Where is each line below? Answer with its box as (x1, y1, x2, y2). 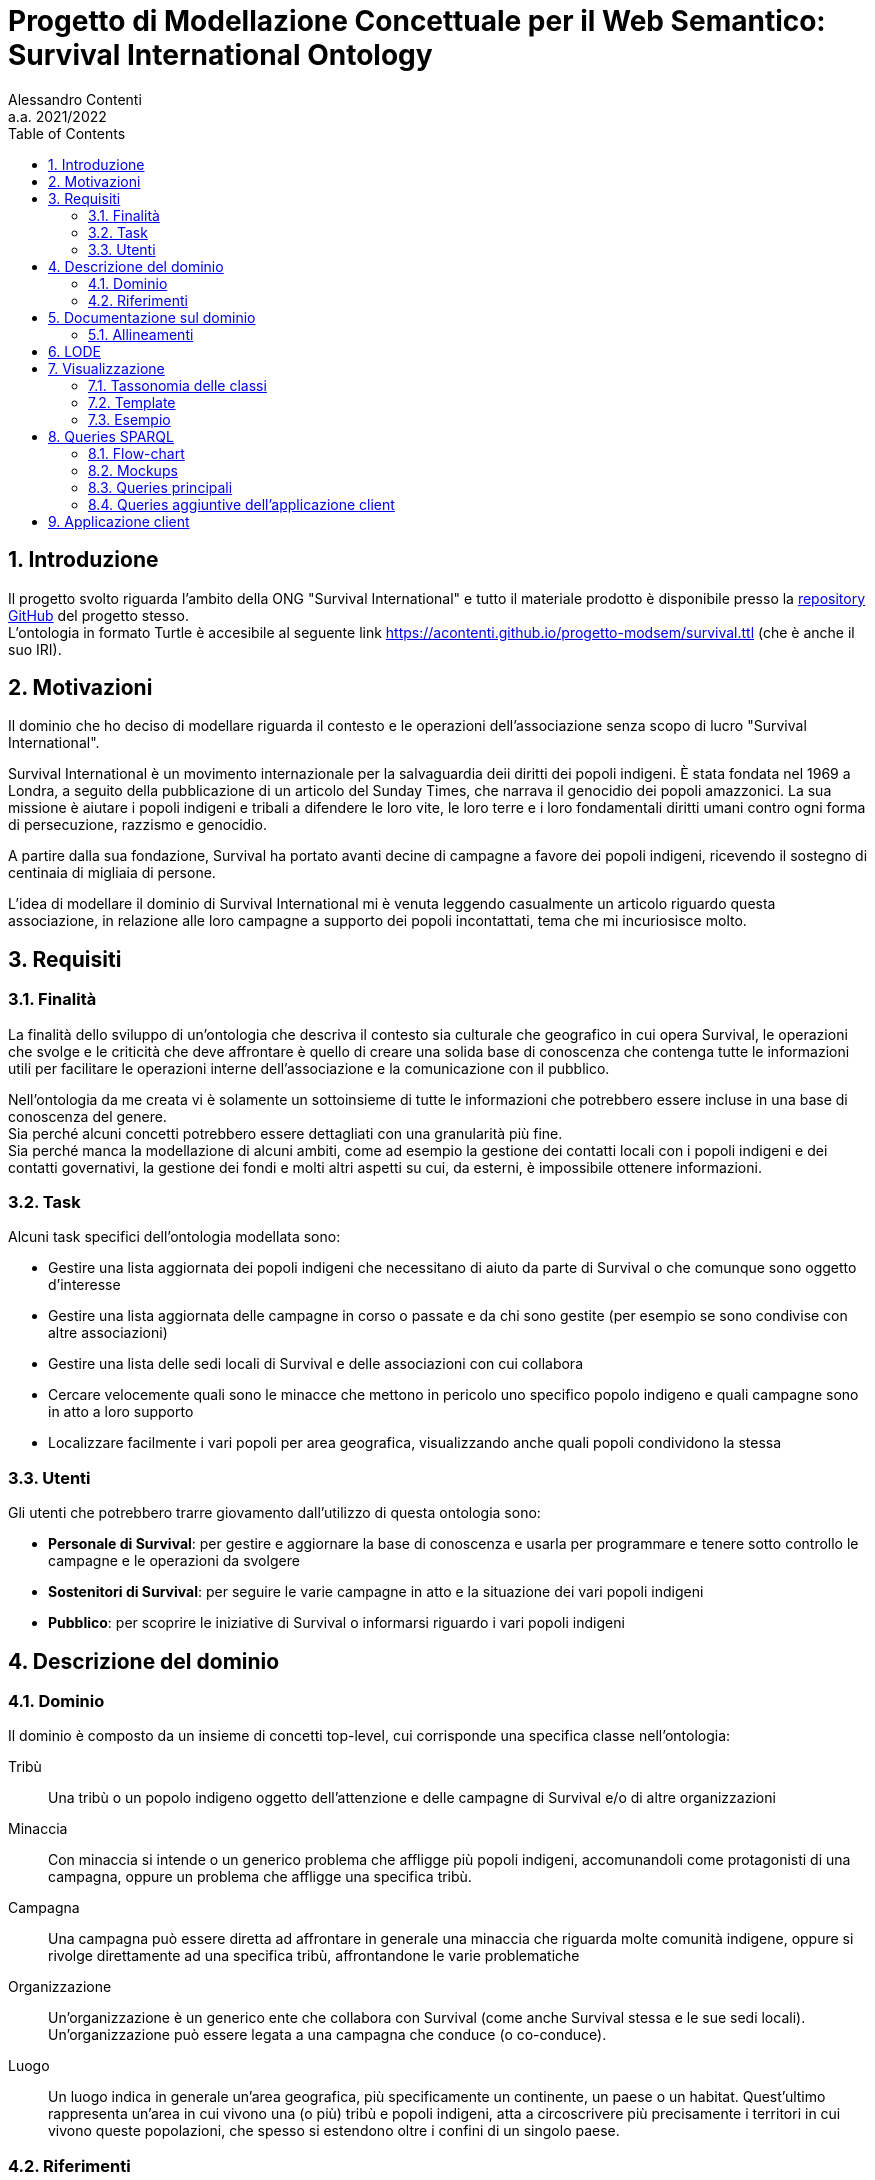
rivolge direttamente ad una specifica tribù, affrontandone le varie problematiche (48, 1947, 580, 1965)
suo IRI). (8, 640, 62, 658)
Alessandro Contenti (8, 90, 142, 108)
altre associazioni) (48, 1324, 168, 1342)
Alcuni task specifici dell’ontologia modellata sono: (8, 1228, 341, 1246)
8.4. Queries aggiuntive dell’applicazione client (88, 495, 395, 513)
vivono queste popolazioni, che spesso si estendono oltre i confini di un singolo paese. (48, 2122, 620, 2140)
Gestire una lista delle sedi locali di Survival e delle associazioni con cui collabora (48, 1355, 583, 1373)
